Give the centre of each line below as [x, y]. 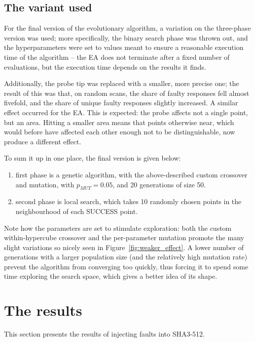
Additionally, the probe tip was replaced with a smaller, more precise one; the [122, 83]
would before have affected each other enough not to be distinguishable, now [120, 132]
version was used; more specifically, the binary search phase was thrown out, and [126, 37]
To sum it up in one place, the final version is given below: [92, 158]
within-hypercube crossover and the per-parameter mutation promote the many [124, 237]
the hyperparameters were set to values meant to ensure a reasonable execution [124, 47]
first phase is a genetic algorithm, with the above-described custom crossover [131, 174]
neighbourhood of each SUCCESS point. [77, 211]
